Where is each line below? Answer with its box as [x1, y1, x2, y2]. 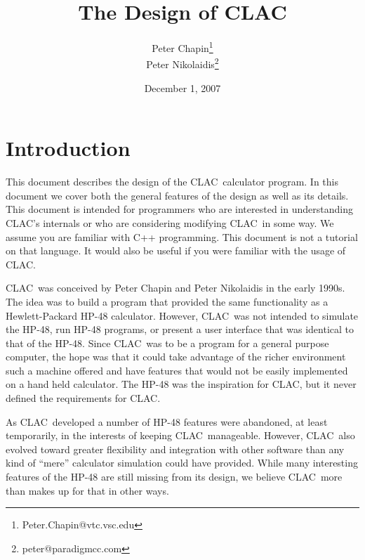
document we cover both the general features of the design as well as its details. [6, 188, 349, 202]
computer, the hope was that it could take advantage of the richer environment [6, 349, 346, 364]
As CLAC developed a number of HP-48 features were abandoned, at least [6, 414, 328, 429]
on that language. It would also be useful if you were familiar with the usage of [6, 243, 346, 258]
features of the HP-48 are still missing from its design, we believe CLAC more [6, 469, 343, 484]
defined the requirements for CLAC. [6, 391, 161, 405]
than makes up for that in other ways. [6, 483, 169, 497]
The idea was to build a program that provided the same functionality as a [6, 294, 328, 308]
